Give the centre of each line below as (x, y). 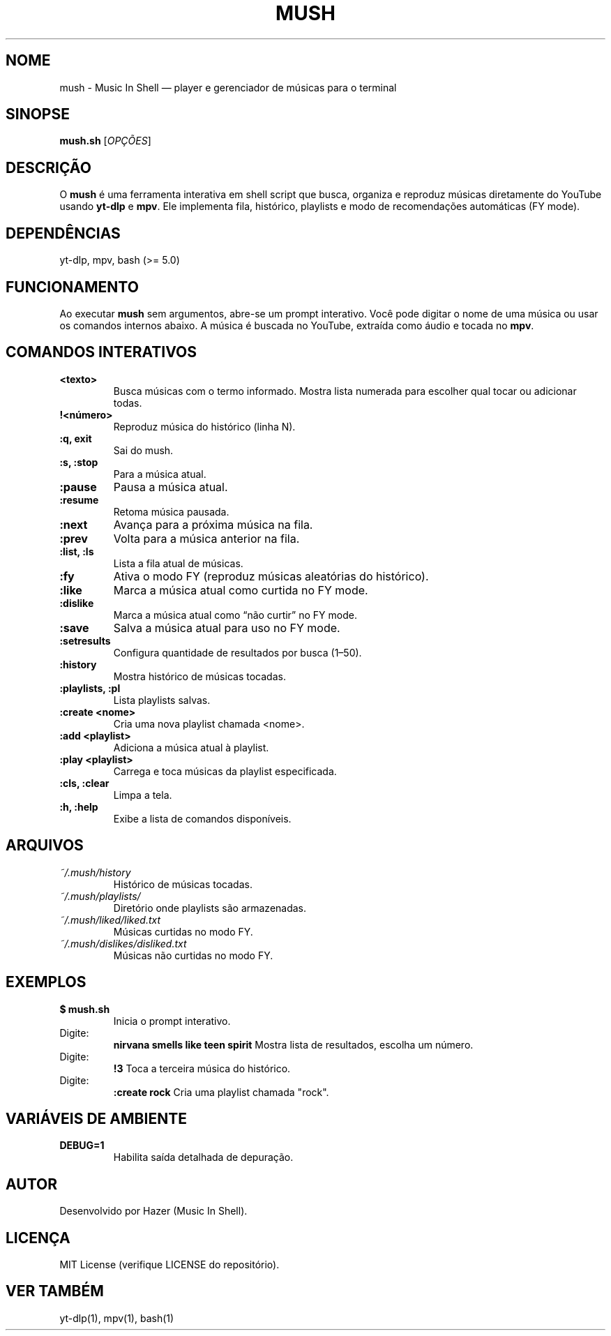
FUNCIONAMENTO (72, 287)
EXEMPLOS (46, 982)
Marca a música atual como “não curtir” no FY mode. (235, 615)
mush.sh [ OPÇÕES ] (105, 141)
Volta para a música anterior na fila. (206, 538)
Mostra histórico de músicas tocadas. (199, 676)
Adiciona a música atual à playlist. (191, 747)
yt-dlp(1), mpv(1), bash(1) (117, 1318)
